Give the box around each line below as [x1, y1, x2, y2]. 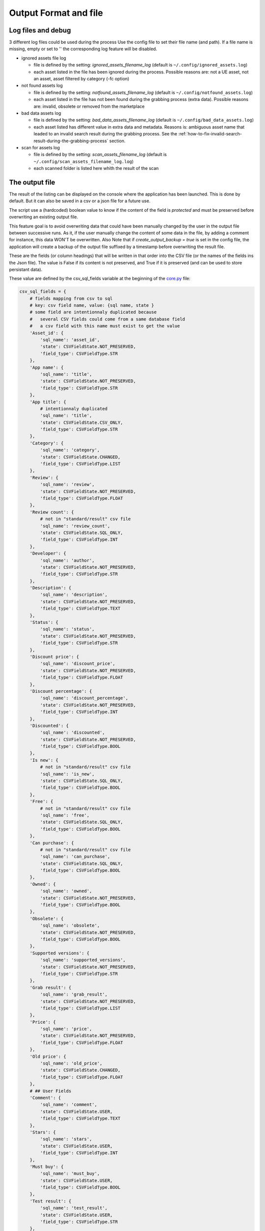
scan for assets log [21, 144, 60, 150]
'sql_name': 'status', [40, 626, 95, 632]
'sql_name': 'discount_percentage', [40, 695, 129, 701]
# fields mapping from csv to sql [29, 295, 113, 301]
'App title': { [29, 399, 66, 405]
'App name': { [29, 364, 64, 370]
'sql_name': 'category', [40, 447, 100, 453]
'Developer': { [29, 551, 66, 556]
